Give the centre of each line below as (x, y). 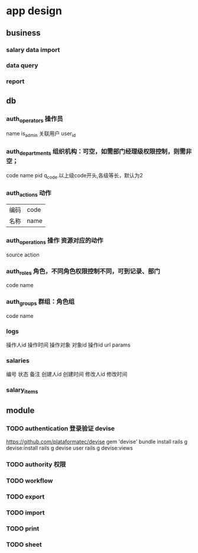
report (15, 81)
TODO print (23, 528)
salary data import (33, 50)
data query (22, 65)
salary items (22, 390)
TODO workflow (30, 481)
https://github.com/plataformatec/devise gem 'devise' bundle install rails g (97, 442)
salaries (18, 360)
